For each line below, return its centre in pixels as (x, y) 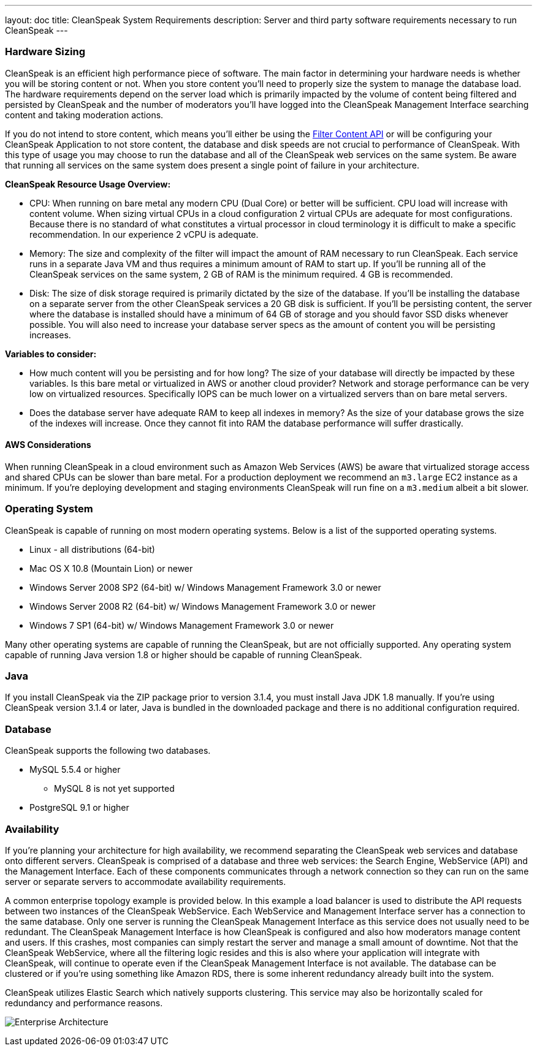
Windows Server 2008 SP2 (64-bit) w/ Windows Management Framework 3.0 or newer (205, 587)
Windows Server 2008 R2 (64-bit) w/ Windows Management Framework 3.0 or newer (203, 606)
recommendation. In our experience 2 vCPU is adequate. (144, 234)
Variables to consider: (51, 354)
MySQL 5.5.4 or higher (75, 770)
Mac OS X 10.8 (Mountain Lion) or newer (111, 568)
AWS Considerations (48, 445)
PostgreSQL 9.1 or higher (79, 808)
